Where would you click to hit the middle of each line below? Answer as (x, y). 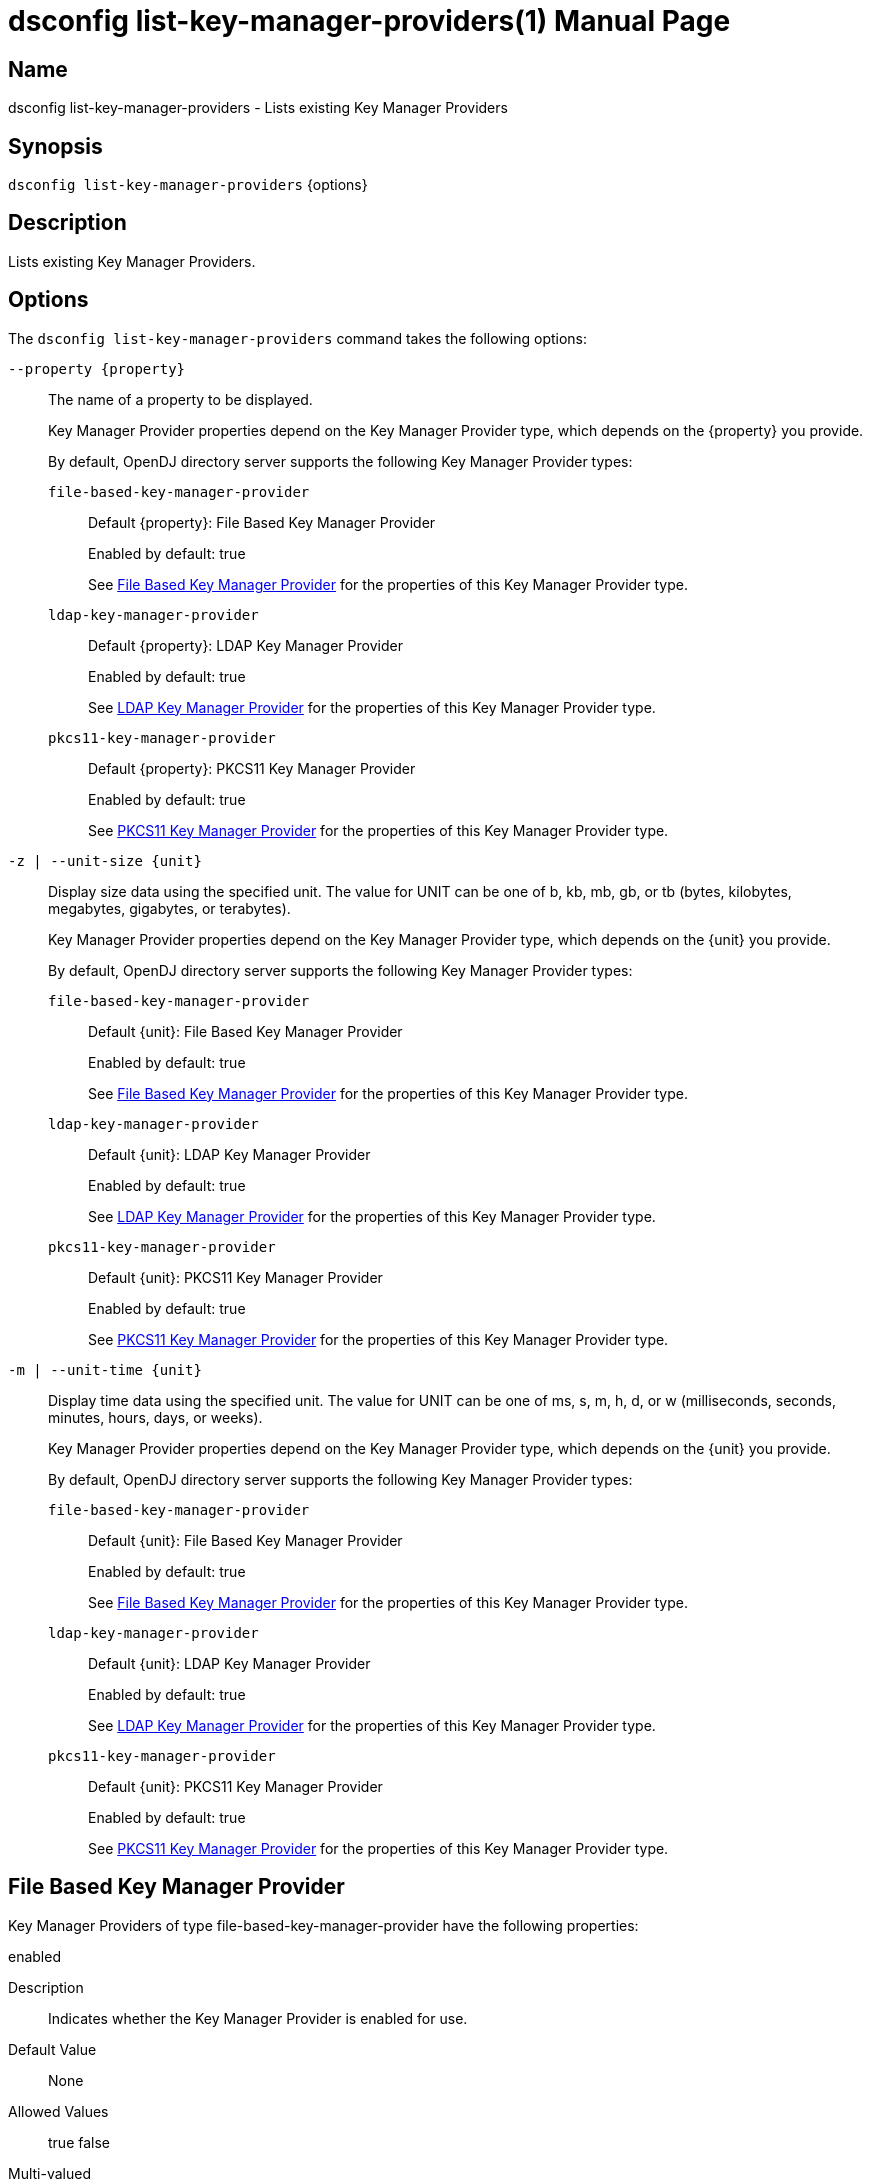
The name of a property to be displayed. (180, 399)
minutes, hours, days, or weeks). (155, 1417)
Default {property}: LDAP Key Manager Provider (245, 645)
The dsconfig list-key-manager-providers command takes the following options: (298, 338)
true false (79, 2142)
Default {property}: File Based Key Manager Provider (262, 522)
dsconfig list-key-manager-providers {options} (188, 185)
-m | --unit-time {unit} (105, 1369)
